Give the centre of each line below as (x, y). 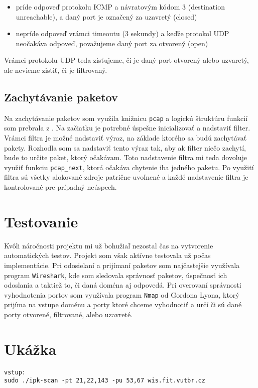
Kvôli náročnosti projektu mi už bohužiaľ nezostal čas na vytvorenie (109, 245)
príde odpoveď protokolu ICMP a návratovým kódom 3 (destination (120, 7)
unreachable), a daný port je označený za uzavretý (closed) (106, 16)
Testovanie (41, 221)
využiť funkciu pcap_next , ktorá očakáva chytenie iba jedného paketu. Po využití (129, 167)
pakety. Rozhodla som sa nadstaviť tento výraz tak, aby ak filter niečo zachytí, (125, 147)
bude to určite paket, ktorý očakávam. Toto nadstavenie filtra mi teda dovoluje (125, 157)
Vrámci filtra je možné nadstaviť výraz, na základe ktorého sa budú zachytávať (125, 138)
